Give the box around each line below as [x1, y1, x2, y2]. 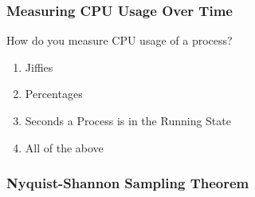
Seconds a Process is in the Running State [25, 112, 231, 128]
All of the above [25, 139, 104, 156]
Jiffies [25, 58, 53, 75]
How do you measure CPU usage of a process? [6, 32, 233, 49]
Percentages [25, 85, 83, 102]
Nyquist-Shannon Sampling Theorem [6, 173, 249, 193]
